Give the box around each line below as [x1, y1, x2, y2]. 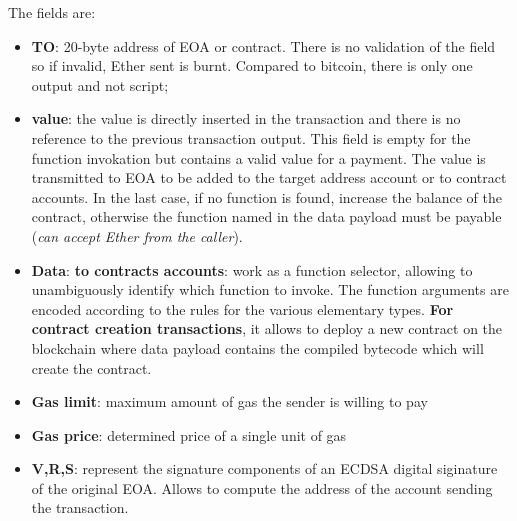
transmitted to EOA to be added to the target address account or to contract [31, 167, 507, 188]
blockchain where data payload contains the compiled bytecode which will [31, 337, 484, 358]
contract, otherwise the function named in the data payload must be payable [31, 206, 502, 227]
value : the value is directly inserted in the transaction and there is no [31, 108, 461, 129]
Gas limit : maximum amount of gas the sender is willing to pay [31, 391, 428, 412]
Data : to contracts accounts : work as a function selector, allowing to [31, 259, 473, 280]
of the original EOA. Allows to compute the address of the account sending [31, 477, 493, 498]
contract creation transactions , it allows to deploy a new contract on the [31, 318, 503, 339]
